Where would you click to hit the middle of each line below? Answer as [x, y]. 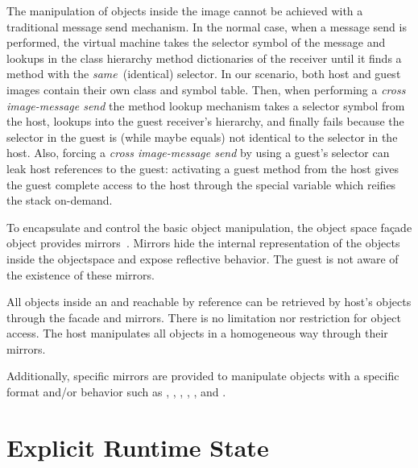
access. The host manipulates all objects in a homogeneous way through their [197, 333]
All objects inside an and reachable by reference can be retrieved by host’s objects [209, 302]
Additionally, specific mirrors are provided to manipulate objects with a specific [203, 376]
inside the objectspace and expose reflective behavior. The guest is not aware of [203, 258]
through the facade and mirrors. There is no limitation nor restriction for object [204, 317]
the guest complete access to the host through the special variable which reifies [201, 184]
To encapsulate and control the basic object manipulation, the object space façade [209, 227]
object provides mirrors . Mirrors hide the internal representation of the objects [203, 243]
